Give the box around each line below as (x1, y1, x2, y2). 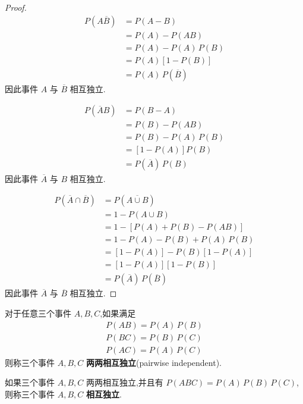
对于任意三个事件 (5, 306, 71, 319)
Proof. (5, 1, 27, 13)
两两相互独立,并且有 (86, 376, 163, 389)
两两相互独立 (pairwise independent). (86, 356, 222, 368)
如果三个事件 (5, 376, 55, 389)
